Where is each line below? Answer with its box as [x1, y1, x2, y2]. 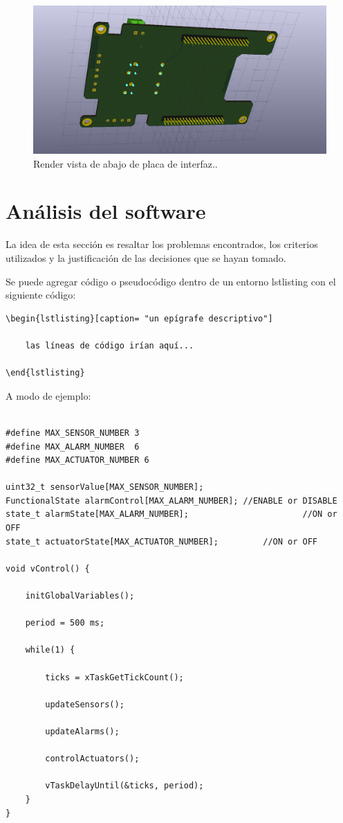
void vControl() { [6, 563, 90, 574]
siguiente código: [6, 287, 76, 302]
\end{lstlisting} [6, 368, 85, 378]
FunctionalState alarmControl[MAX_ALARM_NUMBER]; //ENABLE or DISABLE [6, 495, 337, 506]
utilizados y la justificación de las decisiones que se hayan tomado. [6, 250, 286, 265]
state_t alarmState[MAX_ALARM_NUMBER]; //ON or [6, 509, 337, 520]
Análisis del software [6, 197, 206, 225]
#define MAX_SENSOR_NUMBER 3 [6, 427, 140, 438]
